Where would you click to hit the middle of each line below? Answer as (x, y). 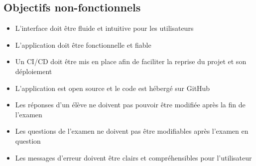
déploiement (34, 71)
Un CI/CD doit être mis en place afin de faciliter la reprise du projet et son (131, 61)
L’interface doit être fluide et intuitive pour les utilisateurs (104, 28)
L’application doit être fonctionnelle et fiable (83, 44)
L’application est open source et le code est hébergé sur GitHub (113, 88)
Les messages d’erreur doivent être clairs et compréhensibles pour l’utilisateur (133, 157)
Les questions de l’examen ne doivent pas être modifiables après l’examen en (132, 131)
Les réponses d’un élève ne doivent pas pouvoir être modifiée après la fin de (130, 105)
